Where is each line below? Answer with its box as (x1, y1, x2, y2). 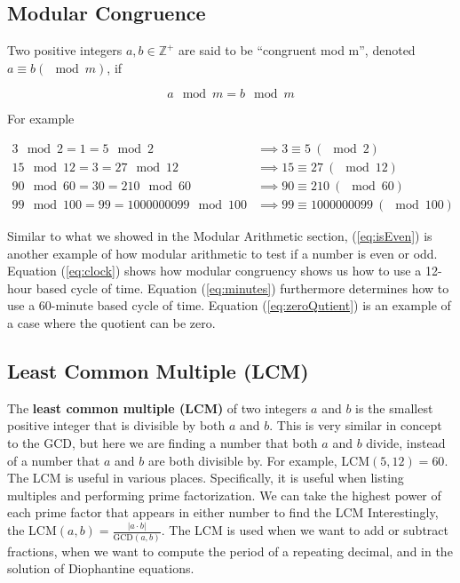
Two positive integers (7, 41, 123, 60)
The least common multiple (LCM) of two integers (7, 398, 307, 417)
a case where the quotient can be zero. (7, 314, 216, 332)
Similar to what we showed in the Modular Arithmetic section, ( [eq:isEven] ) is (7, 227, 432, 245)
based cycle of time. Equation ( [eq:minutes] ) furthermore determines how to (36, 278, 449, 297)
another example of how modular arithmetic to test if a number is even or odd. (7, 244, 438, 262)
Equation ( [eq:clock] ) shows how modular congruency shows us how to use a (7, 261, 422, 280)
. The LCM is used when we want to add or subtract (161, 521, 448, 539)
